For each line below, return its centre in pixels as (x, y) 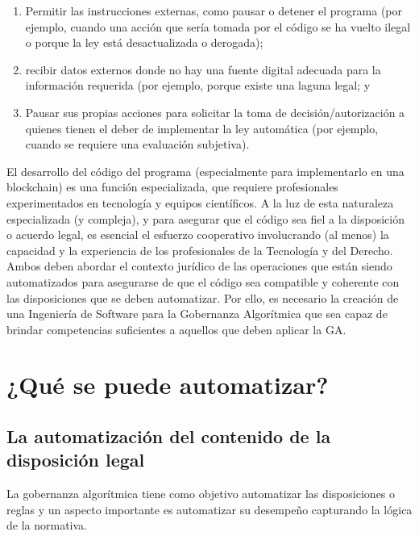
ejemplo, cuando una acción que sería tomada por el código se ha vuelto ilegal (218, 26)
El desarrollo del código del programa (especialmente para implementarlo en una (205, 171)
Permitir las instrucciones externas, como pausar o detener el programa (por (214, 10)
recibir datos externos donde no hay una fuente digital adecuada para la (203, 69)
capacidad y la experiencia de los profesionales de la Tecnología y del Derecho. (200, 250)
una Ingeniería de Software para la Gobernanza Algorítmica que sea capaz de (197, 314)
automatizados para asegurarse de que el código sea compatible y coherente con (203, 281)
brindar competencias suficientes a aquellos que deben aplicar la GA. (176, 329)
